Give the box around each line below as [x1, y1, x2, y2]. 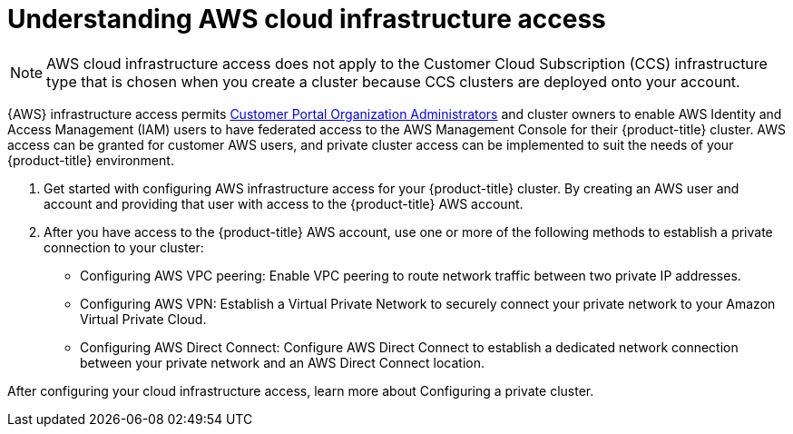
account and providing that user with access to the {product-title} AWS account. [44, 195, 524, 212]
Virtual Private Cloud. [80, 311, 207, 327]
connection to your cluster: [44, 239, 204, 255]
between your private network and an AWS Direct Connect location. [80, 354, 485, 370]
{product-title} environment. [7, 152, 174, 168]
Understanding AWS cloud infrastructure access [7, 4, 606, 35]
